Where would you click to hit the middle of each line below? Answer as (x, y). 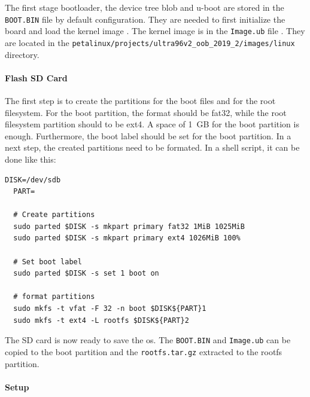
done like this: (31, 159)
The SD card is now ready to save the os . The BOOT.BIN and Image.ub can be (148, 340)
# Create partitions (54, 215)
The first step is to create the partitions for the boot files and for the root (140, 100)
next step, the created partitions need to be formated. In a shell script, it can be (152, 147)
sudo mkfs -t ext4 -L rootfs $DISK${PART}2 (101, 320)
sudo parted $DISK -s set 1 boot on (86, 274)
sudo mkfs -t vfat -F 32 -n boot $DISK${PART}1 (110, 309)
